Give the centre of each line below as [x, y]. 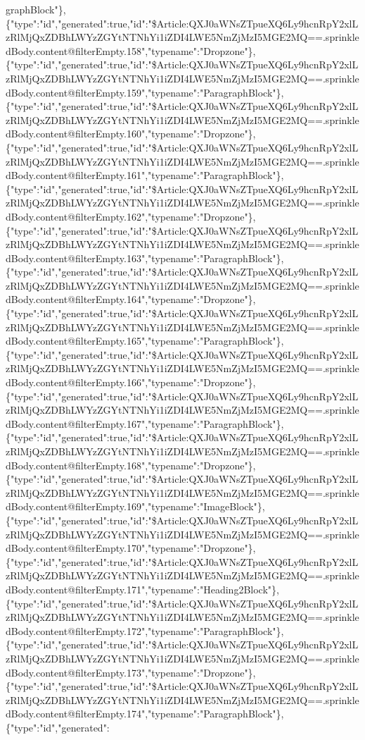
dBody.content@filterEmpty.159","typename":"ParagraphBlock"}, [145, 92]
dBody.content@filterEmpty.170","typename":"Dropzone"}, [131, 548]
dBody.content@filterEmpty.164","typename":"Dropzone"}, [131, 299]
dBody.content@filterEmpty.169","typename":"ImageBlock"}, [135, 506]
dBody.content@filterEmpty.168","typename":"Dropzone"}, [131, 465]
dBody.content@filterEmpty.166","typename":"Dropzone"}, [131, 382]
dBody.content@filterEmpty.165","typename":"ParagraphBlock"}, [145, 341]
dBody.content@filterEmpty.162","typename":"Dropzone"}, [131, 216]
